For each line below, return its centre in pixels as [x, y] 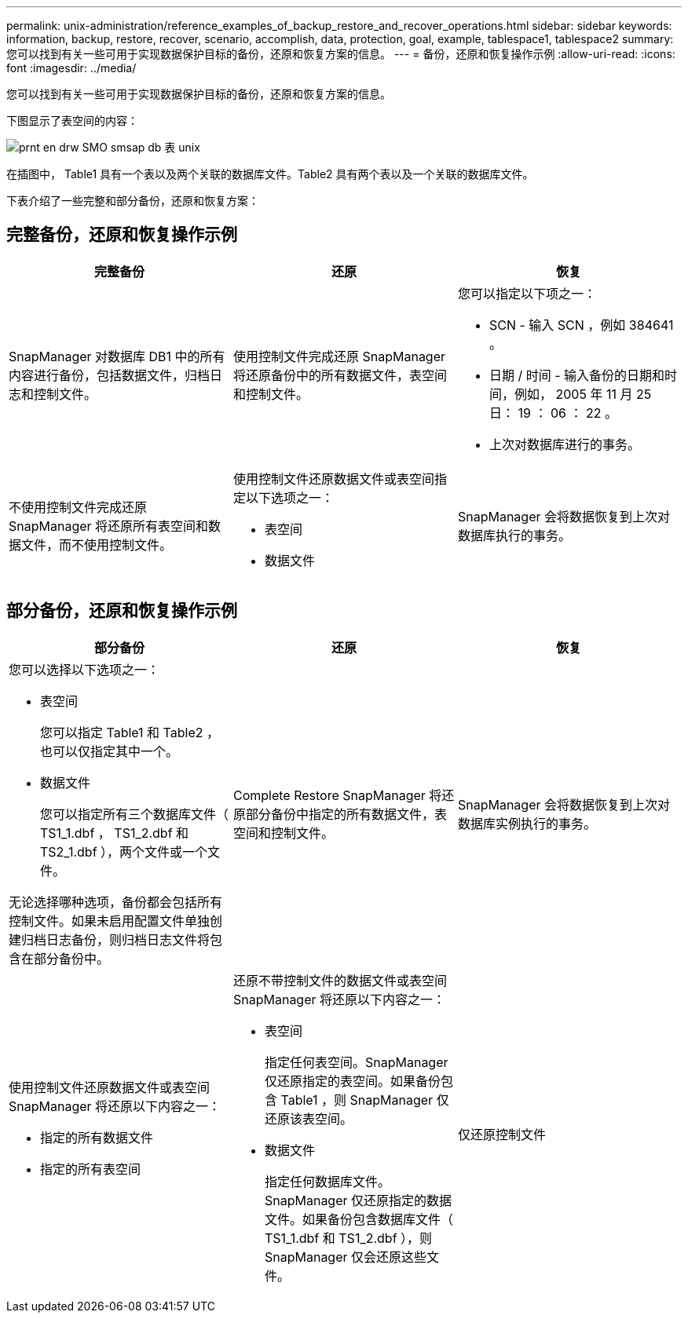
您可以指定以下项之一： [527, 293]
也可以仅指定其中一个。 [110, 751]
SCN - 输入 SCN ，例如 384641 [581, 325]
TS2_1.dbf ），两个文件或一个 [124, 851]
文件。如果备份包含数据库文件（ [359, 1219]
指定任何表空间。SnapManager [356, 1062]
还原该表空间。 [308, 1118]
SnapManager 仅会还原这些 [346, 1257]
